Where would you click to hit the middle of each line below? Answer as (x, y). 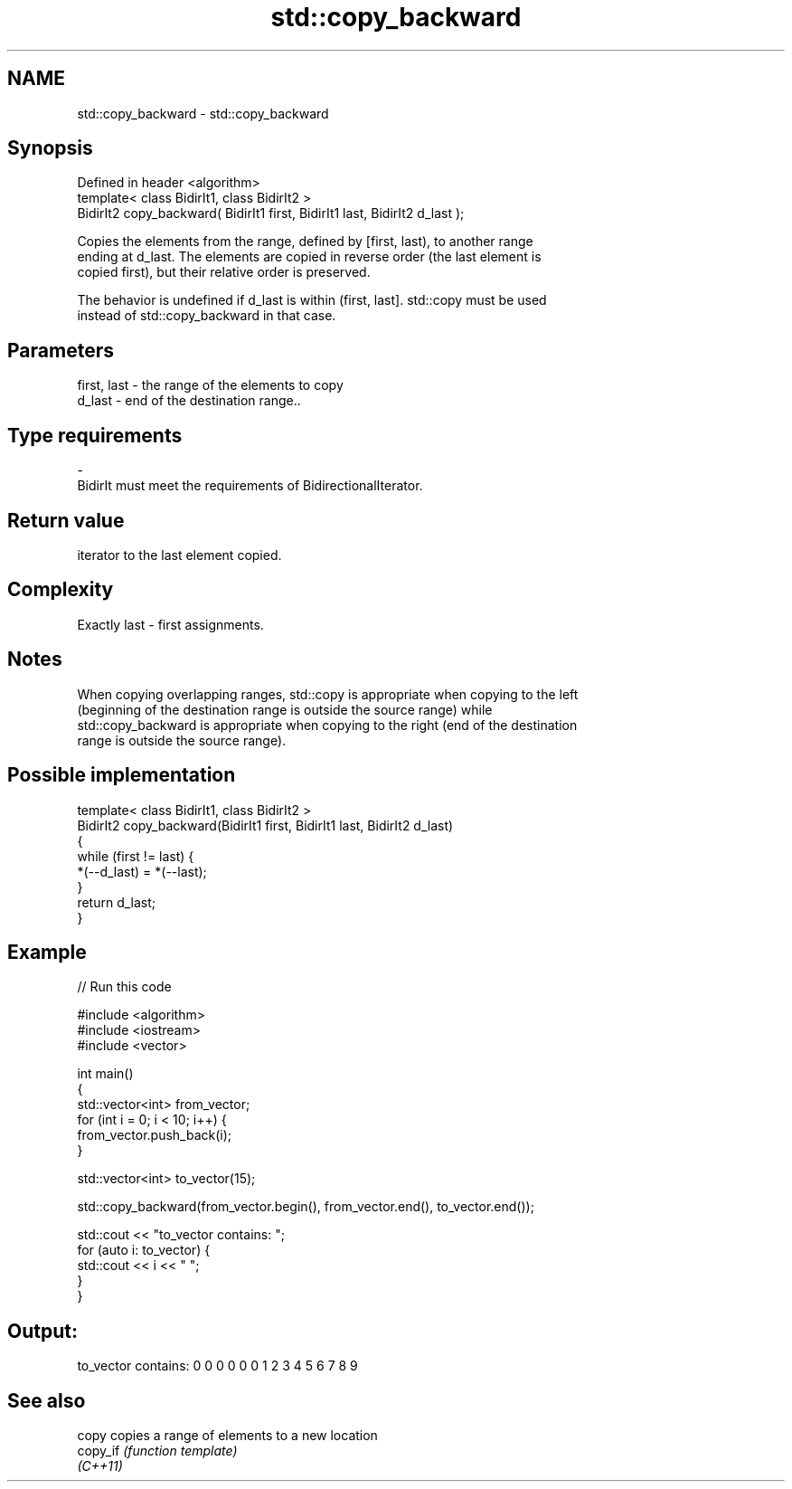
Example (47, 952)
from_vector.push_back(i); (155, 1135)
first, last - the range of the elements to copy (210, 385)
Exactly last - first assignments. (170, 624)
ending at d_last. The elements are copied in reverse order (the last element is (309, 257)
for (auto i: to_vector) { (144, 1250)
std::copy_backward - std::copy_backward (203, 113)
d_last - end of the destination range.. (189, 401)
